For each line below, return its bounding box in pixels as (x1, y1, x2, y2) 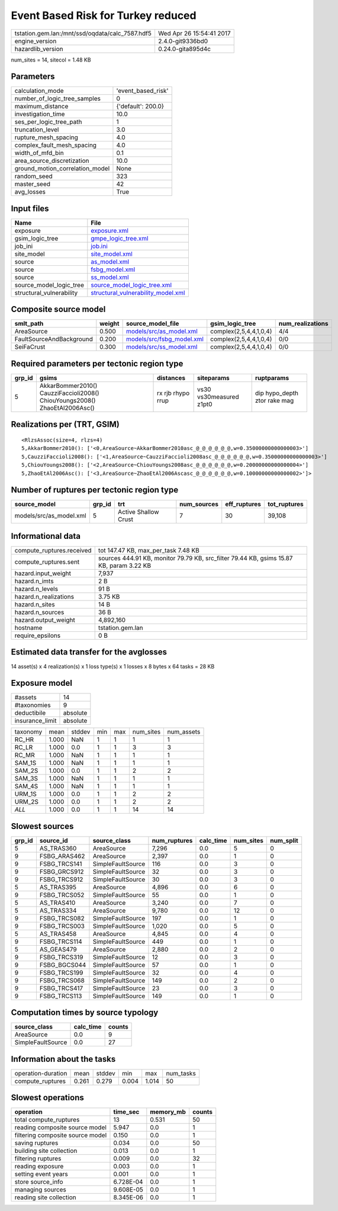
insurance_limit (14, 717, 57, 725)
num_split (270, 836, 298, 844)
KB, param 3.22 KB (98, 561, 151, 570)
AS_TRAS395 (39, 883, 77, 891)
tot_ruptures (267, 500, 304, 509)
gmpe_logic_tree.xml (91, 234, 149, 242)
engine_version (14, 37, 57, 45)
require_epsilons (14, 631, 61, 640)
